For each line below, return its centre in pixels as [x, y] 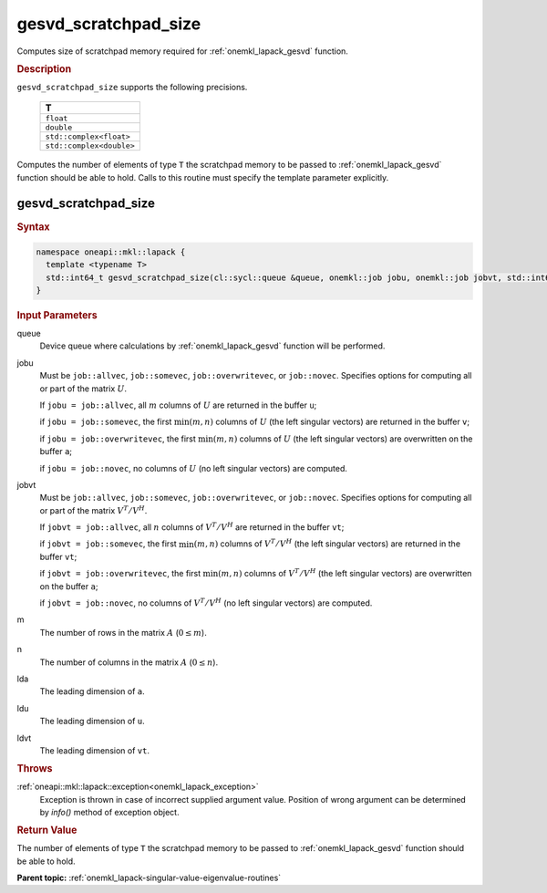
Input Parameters [57, 316]
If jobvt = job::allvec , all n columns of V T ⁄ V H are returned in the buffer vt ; [192, 527]
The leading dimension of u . [92, 722]
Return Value [47, 830]
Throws [35, 769]
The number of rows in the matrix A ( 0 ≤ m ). [123, 632]
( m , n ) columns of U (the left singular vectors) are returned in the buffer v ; [330, 422]
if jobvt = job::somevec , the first [108, 544]
